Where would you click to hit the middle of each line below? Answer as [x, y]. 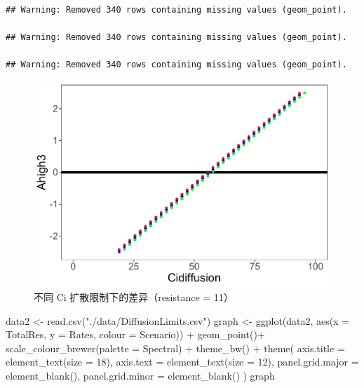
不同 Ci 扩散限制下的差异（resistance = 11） [134, 297]
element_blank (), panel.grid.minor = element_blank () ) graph [140, 376]
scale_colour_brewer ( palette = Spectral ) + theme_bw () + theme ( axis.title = [175, 348]
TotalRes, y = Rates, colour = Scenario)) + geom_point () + [135, 334]
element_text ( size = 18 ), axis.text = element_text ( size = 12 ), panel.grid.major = [182, 362]
